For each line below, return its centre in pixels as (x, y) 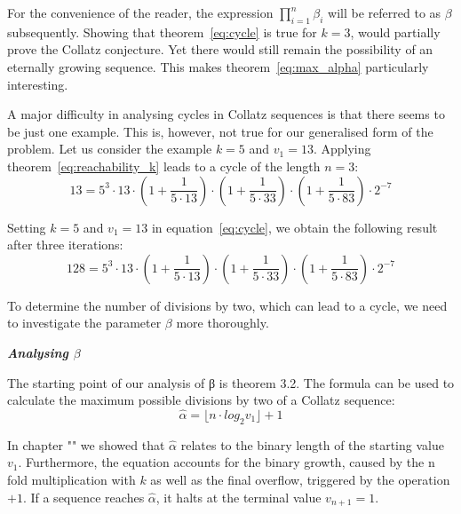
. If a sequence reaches (83, 497)
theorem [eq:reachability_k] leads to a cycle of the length (164, 166)
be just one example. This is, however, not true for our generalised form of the (220, 131)
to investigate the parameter (84, 323)
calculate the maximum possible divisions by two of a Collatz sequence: (201, 400)
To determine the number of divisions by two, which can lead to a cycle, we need (227, 305)
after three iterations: (65, 245)
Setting (27, 227)
